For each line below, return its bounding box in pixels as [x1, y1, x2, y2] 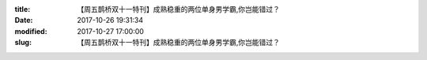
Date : [14, 16, 33, 25]
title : [14, 5, 31, 13]
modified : [14, 26, 47, 36]
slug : [14, 38, 32, 47]
